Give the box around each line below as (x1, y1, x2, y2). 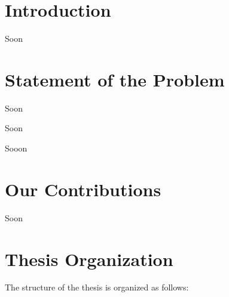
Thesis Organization (5, 246, 173, 271)
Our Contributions (5, 177, 161, 201)
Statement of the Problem (5, 67, 225, 91)
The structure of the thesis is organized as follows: (5, 281, 189, 293)
